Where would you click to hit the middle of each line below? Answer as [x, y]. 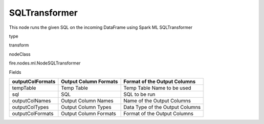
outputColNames [32, 101]
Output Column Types [86, 107]
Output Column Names [87, 101]
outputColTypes [30, 107]
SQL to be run [140, 94]
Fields [15, 72]
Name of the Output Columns [157, 101]
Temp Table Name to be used [157, 88]
